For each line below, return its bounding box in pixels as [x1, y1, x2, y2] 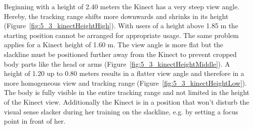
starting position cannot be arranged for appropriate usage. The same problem [4, 30, 239, 40]
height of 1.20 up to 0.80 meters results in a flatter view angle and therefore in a [4, 68, 244, 78]
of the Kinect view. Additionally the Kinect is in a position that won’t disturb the [4, 96, 250, 107]
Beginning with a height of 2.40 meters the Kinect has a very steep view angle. [4, 1, 240, 11]
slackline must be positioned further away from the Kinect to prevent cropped [4, 49, 237, 59]
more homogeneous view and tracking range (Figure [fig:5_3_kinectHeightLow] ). [4, 77, 247, 88]
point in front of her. [4, 116, 66, 126]
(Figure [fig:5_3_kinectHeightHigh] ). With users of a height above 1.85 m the [4, 20, 238, 31]
